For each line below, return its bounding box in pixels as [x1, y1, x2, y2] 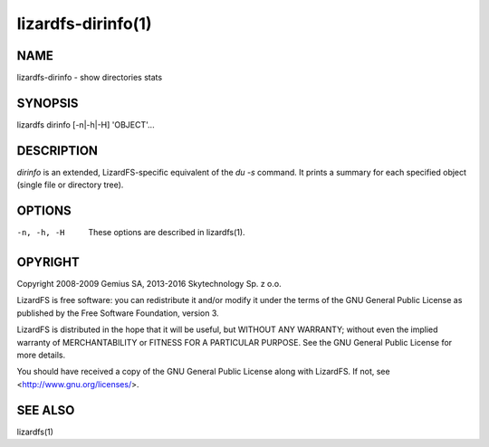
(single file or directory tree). [16, 179, 124, 190]
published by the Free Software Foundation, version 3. [16, 308, 219, 319]
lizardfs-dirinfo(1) [16, 14, 152, 33]
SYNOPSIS [16, 95, 79, 110]
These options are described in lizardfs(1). [88, 227, 245, 238]
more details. [16, 349, 66, 361]
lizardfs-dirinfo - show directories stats [16, 72, 163, 83]
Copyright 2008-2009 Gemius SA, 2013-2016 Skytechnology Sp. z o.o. [16, 279, 282, 290]
